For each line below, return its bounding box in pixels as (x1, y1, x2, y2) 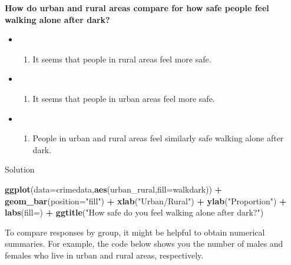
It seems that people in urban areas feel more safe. (32, 92, 215, 104)
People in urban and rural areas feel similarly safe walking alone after (32, 132, 284, 144)
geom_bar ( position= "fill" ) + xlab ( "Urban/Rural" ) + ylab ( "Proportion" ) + (5, 194, 287, 207)
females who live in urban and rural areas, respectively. (5, 249, 204, 261)
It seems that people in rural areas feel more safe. (32, 52, 211, 65)
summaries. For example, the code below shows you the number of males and (5, 237, 283, 250)
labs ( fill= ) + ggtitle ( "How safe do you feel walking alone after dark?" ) (5, 206, 264, 218)
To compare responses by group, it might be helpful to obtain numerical (5, 226, 265, 238)
